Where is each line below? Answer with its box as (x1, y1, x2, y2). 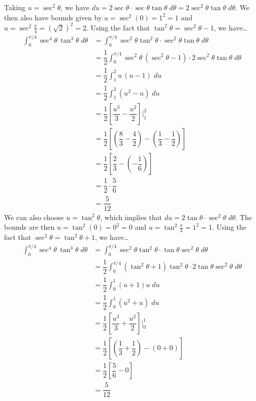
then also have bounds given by (4, 12, 102, 22)
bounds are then (4, 222, 55, 232)
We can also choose (4, 211, 64, 222)
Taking (4, 2, 26, 12)
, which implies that (100, 211, 162, 222)
